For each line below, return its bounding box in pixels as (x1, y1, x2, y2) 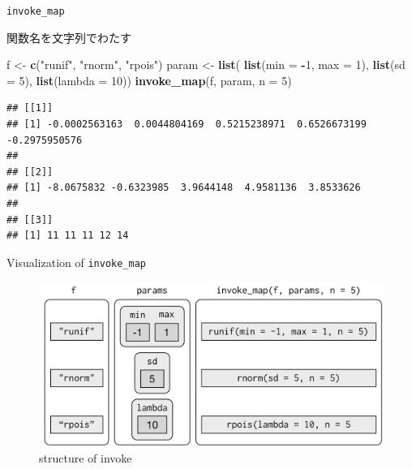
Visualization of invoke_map (6, 253, 147, 270)
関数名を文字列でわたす (6, 28, 131, 45)
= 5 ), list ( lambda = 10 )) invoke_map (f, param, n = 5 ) (6, 71, 292, 88)
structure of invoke (39, 449, 132, 466)
